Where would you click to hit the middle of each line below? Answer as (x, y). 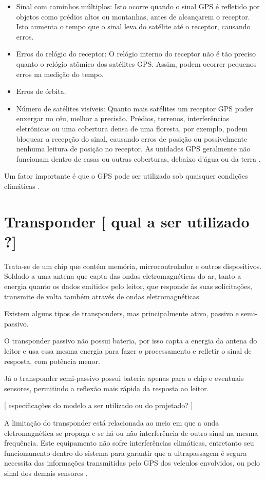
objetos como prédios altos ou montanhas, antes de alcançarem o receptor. (133, 16)
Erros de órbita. (41, 91)
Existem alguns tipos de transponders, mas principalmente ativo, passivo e (121, 313)
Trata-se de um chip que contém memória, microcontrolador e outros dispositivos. (133, 266)
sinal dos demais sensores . (46, 473)
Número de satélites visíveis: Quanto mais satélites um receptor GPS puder (135, 108)
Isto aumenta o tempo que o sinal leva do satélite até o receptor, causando (133, 26)
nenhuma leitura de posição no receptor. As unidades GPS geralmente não (133, 149)
